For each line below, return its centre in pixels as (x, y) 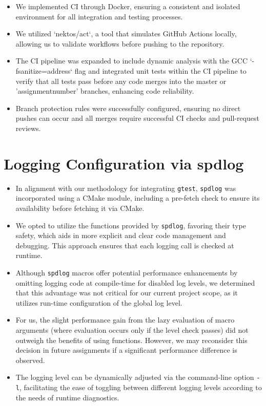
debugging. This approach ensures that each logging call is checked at (125, 245)
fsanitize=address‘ (44, 70)
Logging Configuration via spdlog (124, 163)
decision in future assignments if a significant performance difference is (126, 350)
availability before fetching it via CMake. (80, 208)
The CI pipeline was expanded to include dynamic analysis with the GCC (132, 61)
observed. (30, 360)
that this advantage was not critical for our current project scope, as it (127, 293)
